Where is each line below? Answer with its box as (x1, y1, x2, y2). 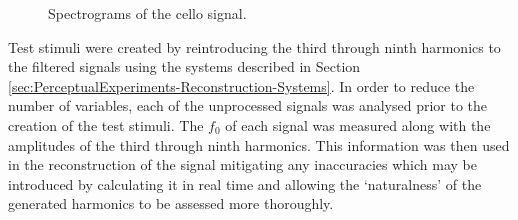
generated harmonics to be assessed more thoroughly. (8, 193, 334, 214)
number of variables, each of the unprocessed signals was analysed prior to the (8, 95, 488, 116)
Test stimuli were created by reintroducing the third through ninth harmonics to (8, 36, 501, 57)
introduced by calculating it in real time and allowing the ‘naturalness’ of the (8, 173, 482, 194)
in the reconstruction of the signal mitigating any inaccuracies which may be (8, 154, 477, 175)
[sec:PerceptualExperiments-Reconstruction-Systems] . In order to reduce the (8, 75, 475, 96)
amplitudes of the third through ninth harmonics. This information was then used (8, 134, 510, 155)
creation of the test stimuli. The (8, 114, 204, 135)
